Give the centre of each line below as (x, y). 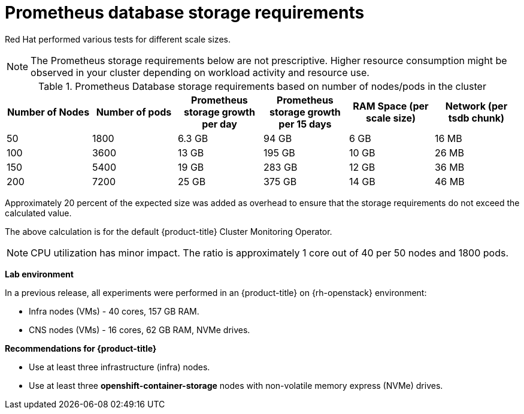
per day (219, 124)
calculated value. (38, 213)
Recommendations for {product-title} (81, 348)
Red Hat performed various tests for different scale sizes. (118, 39)
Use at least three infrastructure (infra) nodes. (119, 367)
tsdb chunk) (476, 118)
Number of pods (134, 112)
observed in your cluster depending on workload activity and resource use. (200, 72)
